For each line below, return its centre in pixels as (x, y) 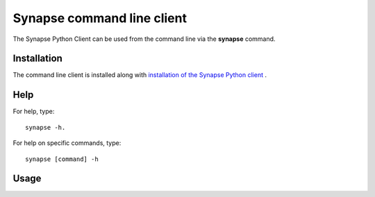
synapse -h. (45, 127)
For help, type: (34, 112)
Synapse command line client (100, 18)
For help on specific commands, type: (67, 143)
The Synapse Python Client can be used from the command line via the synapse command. (144, 39)
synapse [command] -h (62, 159)
